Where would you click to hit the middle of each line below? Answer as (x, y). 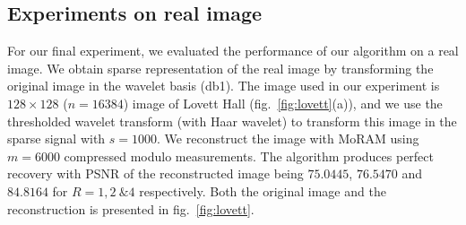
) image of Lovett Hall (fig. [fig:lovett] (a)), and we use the (283, 103)
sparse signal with (56, 138)
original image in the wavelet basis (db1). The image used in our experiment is (224, 86)
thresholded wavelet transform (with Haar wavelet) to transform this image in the (232, 121)
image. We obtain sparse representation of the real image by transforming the (220, 68)
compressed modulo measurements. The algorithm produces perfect (249, 156)
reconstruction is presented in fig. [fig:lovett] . (131, 208)
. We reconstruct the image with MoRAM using (288, 138)
